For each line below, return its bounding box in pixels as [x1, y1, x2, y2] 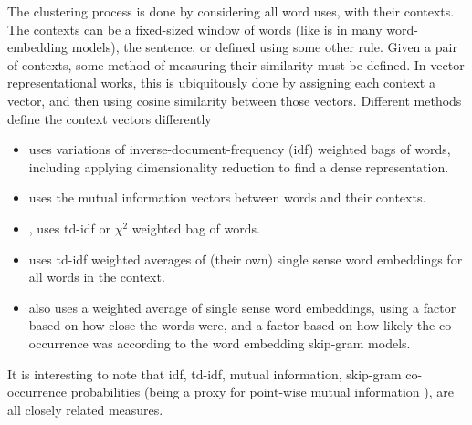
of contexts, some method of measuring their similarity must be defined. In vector [7, 55, 465, 74]
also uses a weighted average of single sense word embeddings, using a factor [28, 297, 456, 316]
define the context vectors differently [7, 109, 212, 128]
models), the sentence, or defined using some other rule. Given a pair [71, 37, 457, 57]
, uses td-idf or [28, 218, 111, 237]
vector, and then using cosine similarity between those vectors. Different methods [7, 90, 462, 109]
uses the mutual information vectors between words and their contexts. [28, 188, 426, 207]
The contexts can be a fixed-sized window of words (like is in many [7, 19, 383, 38]
